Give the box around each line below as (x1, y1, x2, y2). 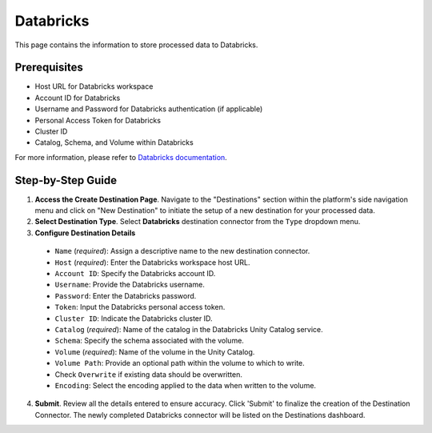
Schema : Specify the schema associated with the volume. (54, 336, 244, 346)
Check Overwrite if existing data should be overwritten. (54, 369, 243, 379)
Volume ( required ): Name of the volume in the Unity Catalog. (54, 347, 255, 356)
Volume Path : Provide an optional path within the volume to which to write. (54, 359, 306, 368)
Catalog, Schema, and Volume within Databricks (34, 138, 194, 147)
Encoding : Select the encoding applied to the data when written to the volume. (54, 380, 316, 390)
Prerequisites (14, 61, 83, 74)
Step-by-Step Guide (14, 173, 118, 187)
